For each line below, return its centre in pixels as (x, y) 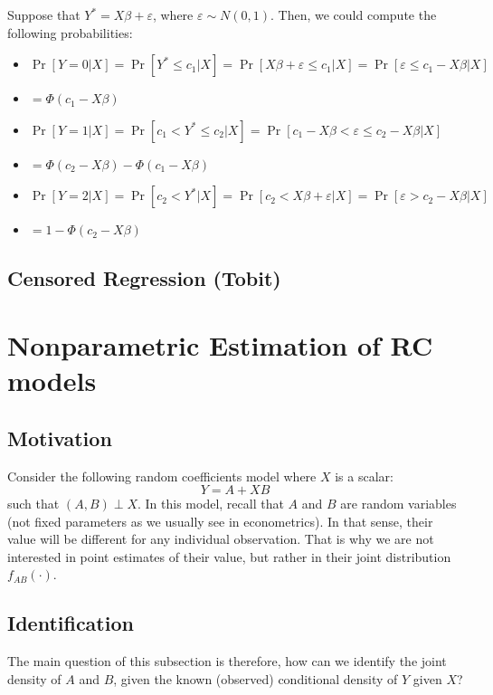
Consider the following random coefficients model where (162, 476)
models (52, 381)
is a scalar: (364, 476)
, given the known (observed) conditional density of (256, 678)
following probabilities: (70, 32)
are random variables (398, 504)
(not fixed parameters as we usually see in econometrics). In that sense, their (220, 521)
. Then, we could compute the (354, 14)
